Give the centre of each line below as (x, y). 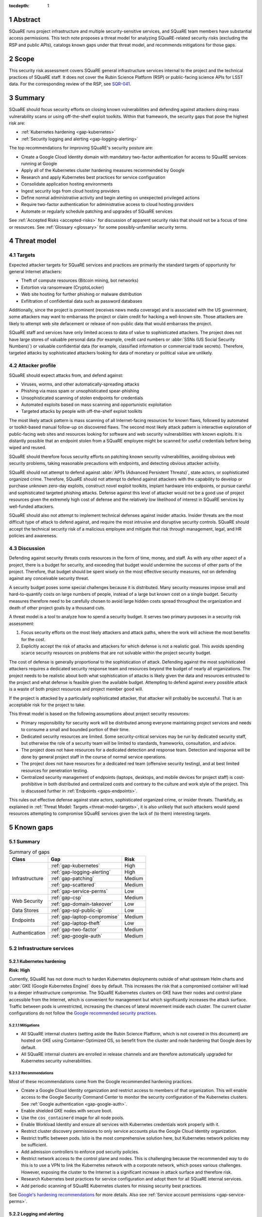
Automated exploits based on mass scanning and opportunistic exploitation (96, 405)
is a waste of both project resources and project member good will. (76, 689)
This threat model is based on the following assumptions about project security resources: (99, 714)
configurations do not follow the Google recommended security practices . (83, 1013)
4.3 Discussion (27, 548)
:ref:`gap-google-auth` (76, 936)
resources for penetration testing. (55, 770)
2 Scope (22, 59)
